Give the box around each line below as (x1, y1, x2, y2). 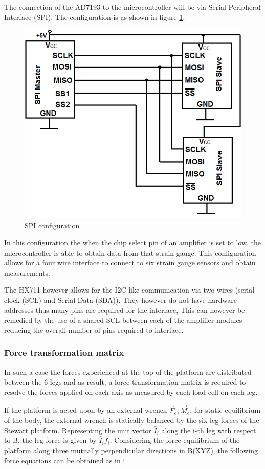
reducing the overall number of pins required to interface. (4, 324, 184, 335)
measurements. (4, 267, 51, 278)
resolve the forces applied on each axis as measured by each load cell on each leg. (4, 386, 258, 397)
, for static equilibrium (190, 405, 261, 415)
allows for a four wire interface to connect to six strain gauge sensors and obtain (4, 257, 256, 268)
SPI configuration (25, 220, 80, 231)
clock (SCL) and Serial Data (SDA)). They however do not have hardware (4, 295, 237, 305)
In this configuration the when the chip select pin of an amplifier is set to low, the (4, 237, 261, 248)
